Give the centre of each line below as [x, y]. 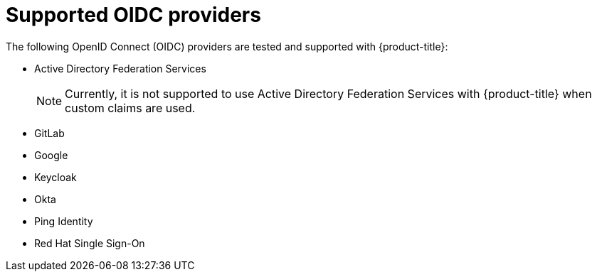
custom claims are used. [130, 108]
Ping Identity [64, 221]
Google [51, 155]
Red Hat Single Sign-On [90, 243]
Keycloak [56, 177]
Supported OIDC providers [133, 15]
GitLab [49, 133]
